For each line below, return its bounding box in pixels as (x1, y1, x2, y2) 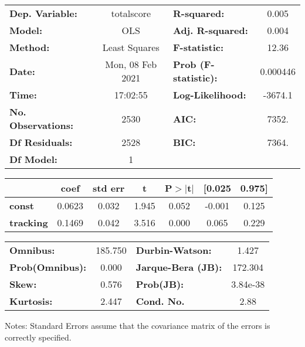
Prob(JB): (135, 277, 184, 291)
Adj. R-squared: (172, 23, 248, 37)
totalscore (111, 6, 151, 20)
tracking (9, 216, 48, 229)
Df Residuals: (9, 135, 73, 149)
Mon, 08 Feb (105, 57, 157, 71)
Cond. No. (135, 294, 185, 308)
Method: (9, 40, 50, 54)
